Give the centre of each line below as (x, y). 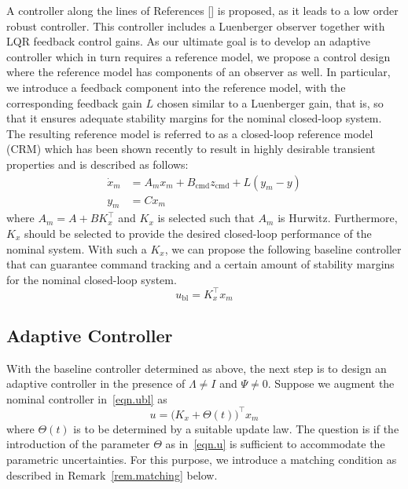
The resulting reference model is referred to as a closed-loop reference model (190, 133)
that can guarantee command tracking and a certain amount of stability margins (200, 264)
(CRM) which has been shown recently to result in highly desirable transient (191, 149)
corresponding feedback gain (74, 102)
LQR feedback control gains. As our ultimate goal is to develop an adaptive (189, 41)
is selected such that (206, 218)
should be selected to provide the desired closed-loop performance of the (198, 233)
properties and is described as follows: (97, 164)
